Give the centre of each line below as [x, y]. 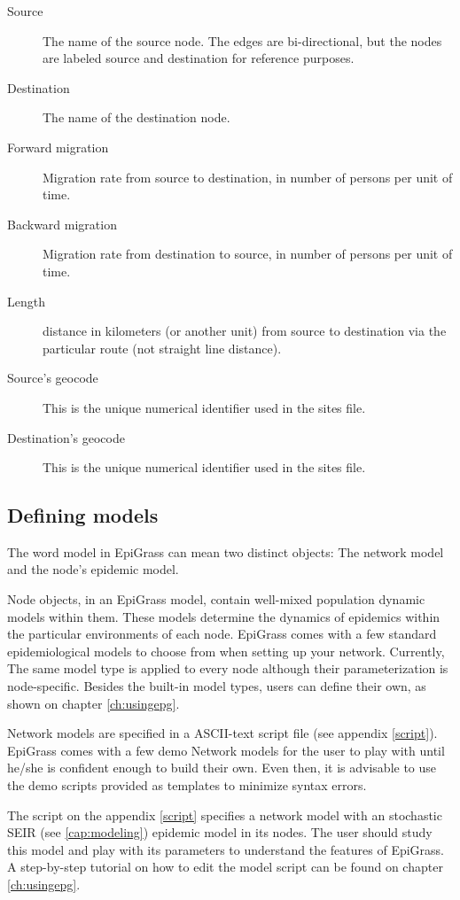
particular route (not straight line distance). [162, 348]
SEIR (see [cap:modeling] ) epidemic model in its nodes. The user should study [220, 832]
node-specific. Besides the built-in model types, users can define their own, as [217, 686]
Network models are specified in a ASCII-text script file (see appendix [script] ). [222, 733]
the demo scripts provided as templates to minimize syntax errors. [187, 785]
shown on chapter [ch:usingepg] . [94, 703]
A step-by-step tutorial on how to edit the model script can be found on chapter [225, 867]
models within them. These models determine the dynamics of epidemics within [224, 616]
